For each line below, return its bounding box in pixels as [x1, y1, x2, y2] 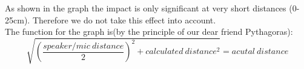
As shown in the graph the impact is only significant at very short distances [5, 2, 286, 14]
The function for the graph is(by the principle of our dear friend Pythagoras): [5, 25, 293, 38]
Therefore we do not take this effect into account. [32, 13, 216, 26]
